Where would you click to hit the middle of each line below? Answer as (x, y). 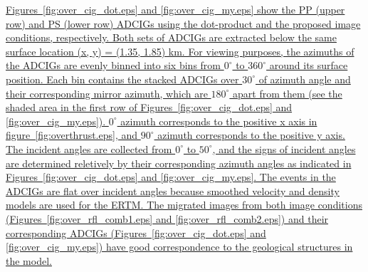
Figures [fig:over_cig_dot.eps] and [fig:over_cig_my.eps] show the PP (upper (175, 9)
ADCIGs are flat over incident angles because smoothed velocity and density (173, 190)
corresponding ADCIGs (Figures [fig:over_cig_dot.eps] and (136, 232)
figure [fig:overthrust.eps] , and (72, 135)
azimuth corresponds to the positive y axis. (251, 135)
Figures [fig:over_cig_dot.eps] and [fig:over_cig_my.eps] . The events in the (171, 177)
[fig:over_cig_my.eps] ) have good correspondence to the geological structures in (179, 247)
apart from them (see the (288, 93)
